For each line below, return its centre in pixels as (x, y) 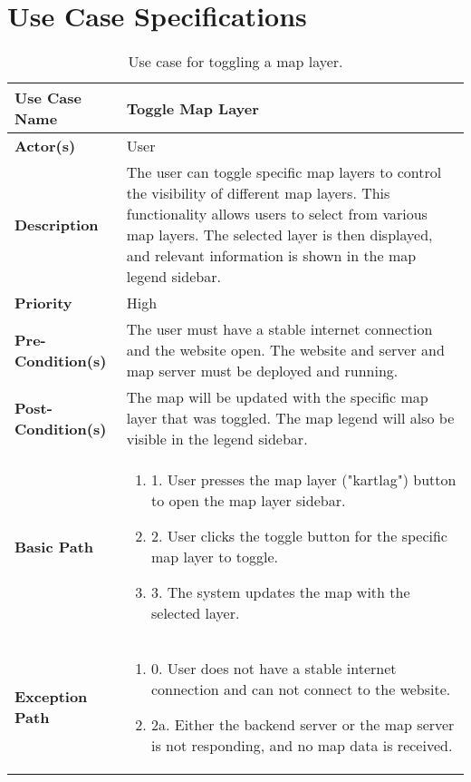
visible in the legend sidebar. (217, 439)
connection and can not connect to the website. (301, 689)
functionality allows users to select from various (277, 214)
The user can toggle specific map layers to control (284, 172)
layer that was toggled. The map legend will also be (290, 418)
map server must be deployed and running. (262, 371)
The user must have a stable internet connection (279, 329)
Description (57, 224)
